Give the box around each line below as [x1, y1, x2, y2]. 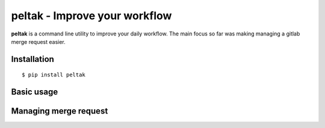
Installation [11, 54, 54, 64]
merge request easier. [11, 38, 66, 45]
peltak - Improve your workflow [11, 9, 172, 22]
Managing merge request [11, 106, 108, 117]
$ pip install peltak [22, 72, 85, 78]
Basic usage [11, 87, 58, 97]
